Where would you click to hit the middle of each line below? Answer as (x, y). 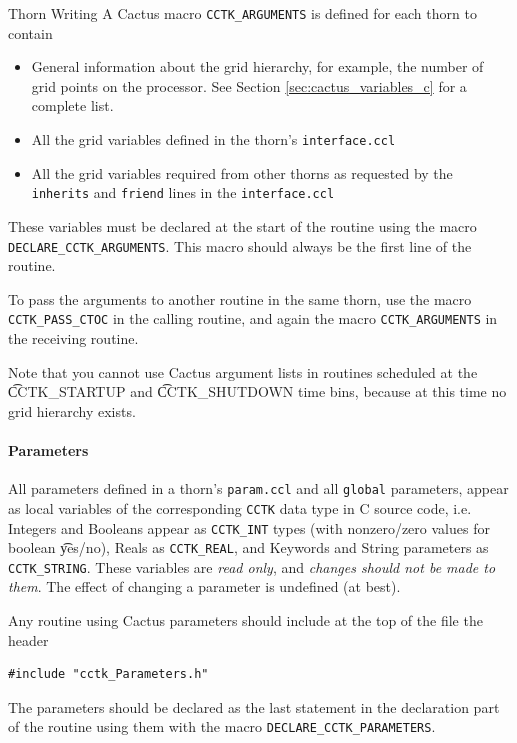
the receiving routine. (73, 338)
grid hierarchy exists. (72, 410)
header (28, 639)
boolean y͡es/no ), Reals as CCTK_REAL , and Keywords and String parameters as (248, 547)
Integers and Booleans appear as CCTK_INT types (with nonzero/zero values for (249, 527)
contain (30, 32)
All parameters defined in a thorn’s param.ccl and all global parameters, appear (258, 488)
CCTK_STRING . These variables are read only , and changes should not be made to (252, 566)
